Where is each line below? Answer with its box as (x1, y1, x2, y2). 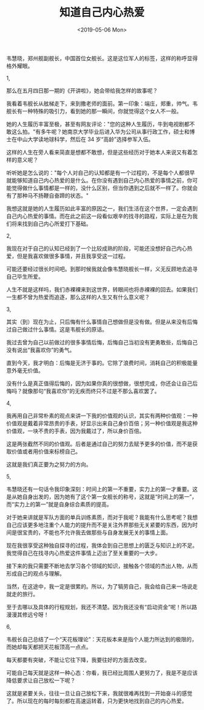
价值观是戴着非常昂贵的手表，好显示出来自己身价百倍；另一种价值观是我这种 (6, 419, 198, 426)
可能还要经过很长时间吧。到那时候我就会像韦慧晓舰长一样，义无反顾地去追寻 (6, 265, 198, 273)
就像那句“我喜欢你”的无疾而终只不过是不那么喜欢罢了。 (22, 387, 160, 394)
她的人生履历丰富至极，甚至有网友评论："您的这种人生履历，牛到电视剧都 (6, 120, 190, 128)
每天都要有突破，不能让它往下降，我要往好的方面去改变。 (6, 656, 150, 663)
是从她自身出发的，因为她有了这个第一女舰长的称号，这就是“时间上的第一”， (6, 493, 197, 500)
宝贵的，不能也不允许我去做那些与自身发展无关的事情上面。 (22, 529, 171, 536)
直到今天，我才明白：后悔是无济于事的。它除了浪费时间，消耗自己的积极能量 (6, 359, 198, 366)
